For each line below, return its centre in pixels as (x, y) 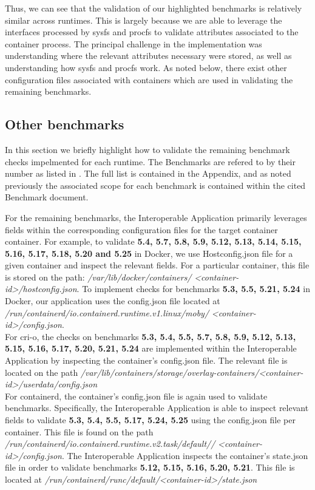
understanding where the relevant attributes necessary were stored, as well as (148, 56)
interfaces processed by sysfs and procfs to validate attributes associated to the (152, 32)
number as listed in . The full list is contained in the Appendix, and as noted (148, 173)
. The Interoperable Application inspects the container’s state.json (185, 455)
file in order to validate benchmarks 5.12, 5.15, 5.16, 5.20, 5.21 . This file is (150, 467)
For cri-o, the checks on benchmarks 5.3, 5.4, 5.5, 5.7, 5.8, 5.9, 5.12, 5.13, (151, 336)
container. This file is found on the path (79, 431)
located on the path (42, 372)
